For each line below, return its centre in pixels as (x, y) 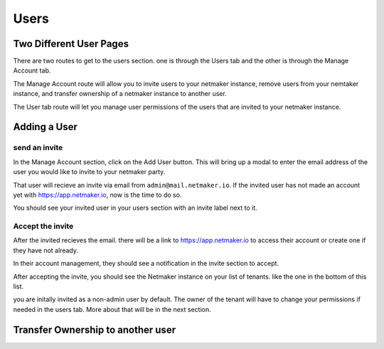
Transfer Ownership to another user (95, 329)
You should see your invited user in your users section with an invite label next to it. (135, 208)
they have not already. (46, 250)
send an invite (38, 148)
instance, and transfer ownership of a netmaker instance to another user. (120, 94)
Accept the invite (43, 226)
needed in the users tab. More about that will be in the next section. (112, 309)
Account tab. (32, 70)
